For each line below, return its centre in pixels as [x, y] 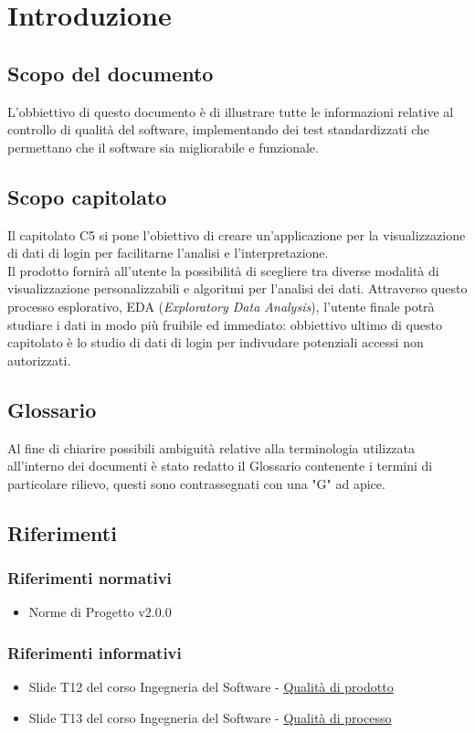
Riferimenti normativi [90, 578]
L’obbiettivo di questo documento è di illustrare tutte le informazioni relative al [231, 111]
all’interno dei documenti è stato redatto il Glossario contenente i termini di [220, 466]
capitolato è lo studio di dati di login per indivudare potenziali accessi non [216, 342]
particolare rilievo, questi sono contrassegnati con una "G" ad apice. [196, 483]
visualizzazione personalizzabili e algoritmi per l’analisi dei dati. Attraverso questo [237, 288]
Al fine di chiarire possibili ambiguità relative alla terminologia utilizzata [211, 447]
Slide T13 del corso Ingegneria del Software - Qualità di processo [210, 717]
